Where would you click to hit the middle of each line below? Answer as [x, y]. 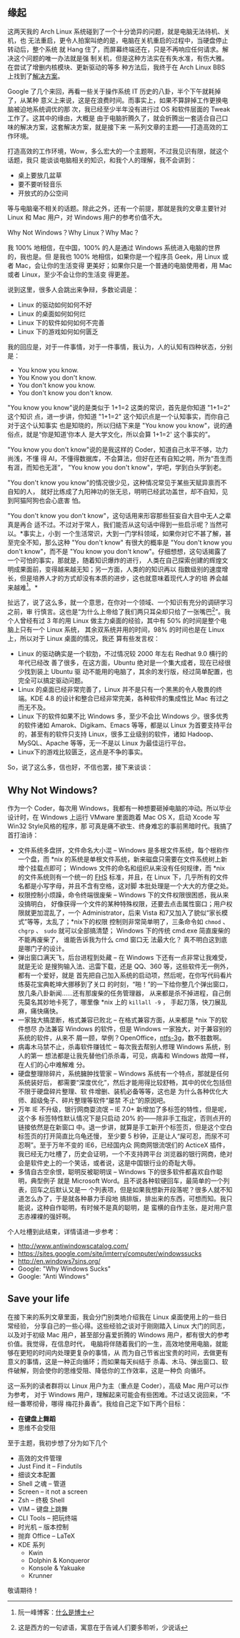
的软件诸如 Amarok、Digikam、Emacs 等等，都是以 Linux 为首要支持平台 [125, 725]
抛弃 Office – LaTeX [46, 1536]
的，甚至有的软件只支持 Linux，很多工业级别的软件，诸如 [102, 734]
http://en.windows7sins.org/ [59, 1261]
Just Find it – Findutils [50, 1466]
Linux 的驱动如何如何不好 [55, 304]
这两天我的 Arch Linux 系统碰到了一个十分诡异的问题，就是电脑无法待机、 [116, 31]
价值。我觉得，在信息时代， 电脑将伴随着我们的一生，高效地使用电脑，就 [115, 1344]
